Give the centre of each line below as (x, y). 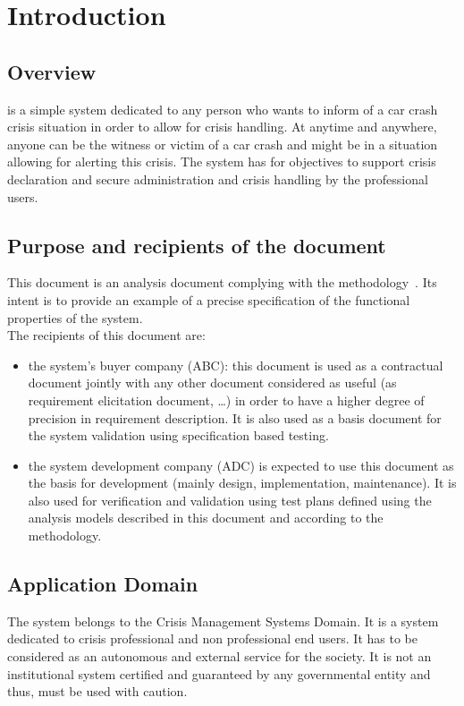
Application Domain (103, 584)
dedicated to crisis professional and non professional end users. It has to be (212, 638)
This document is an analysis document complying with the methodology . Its (222, 282)
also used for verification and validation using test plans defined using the (230, 500)
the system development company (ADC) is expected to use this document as (241, 465)
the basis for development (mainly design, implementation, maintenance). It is (242, 483)
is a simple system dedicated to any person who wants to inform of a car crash (223, 109)
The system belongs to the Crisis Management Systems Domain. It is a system (223, 621)
